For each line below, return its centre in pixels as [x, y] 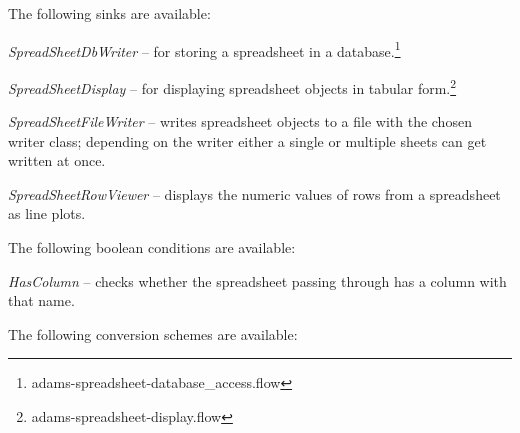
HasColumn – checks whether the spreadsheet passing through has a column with [257, 280]
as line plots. [47, 213]
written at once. [57, 160]
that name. [41, 300]
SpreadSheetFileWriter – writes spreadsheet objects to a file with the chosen [240, 121]
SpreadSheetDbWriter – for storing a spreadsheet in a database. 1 [204, 49]
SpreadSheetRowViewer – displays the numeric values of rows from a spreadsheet [254, 193]
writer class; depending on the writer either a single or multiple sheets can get [247, 140]
